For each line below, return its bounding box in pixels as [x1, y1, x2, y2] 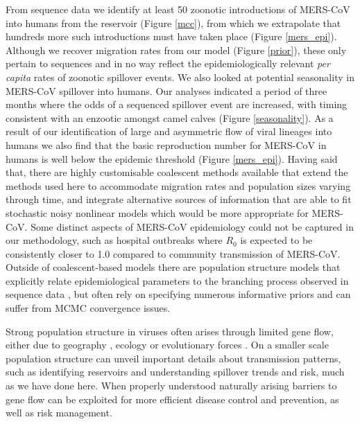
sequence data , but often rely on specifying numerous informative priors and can [6, 287, 351, 301]
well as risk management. [6, 405, 112, 420]
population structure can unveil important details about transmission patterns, [6, 351, 341, 365]
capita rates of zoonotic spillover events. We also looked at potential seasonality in [6, 69, 354, 84]
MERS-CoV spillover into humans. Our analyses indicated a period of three [6, 83, 327, 98]
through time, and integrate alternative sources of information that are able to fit [6, 192, 352, 206]
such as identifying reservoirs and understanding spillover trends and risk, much [6, 364, 345, 379]
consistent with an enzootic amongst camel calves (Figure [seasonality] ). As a [6, 110, 334, 125]
